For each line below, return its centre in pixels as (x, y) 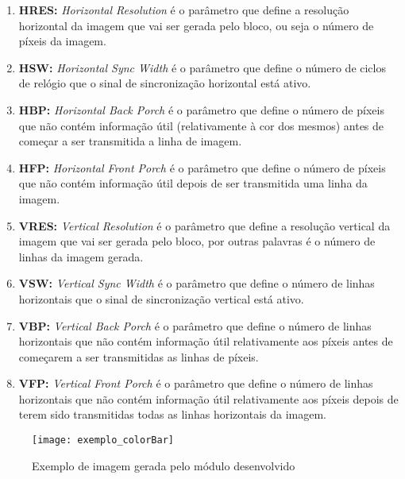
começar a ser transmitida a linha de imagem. (130, 141)
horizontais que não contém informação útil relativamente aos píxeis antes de (206, 341)
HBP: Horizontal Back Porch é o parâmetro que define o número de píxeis (201, 109)
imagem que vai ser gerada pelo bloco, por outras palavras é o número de (197, 241)
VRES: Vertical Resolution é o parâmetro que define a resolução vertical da (204, 225)
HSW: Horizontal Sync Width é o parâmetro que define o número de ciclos (202, 67)
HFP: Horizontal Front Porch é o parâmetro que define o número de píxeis (202, 167)
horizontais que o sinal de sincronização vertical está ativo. (161, 298)
